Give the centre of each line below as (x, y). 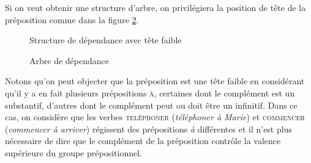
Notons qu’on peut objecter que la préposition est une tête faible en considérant (155, 81)
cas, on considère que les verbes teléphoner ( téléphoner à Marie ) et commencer (155, 117)
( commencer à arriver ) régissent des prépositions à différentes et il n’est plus (148, 129)
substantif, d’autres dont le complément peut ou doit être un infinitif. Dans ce (151, 105)
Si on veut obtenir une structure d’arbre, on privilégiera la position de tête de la (155, 7)
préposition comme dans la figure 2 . (72, 19)
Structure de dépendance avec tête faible (106, 40)
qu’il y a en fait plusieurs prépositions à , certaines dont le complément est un (150, 92)
